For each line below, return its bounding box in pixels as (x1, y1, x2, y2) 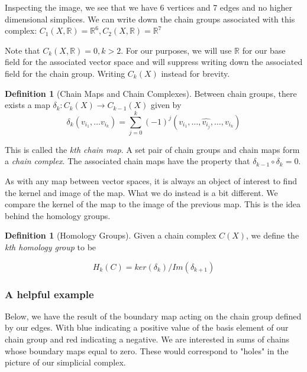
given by (151, 99, 182, 111)
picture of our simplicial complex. (5, 356, 126, 368)
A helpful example (5, 286, 94, 301)
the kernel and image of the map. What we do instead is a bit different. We (5, 186, 278, 198)
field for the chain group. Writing (5, 67, 125, 79)
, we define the (246, 229, 299, 242)
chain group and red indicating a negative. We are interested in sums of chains (5, 333, 290, 345)
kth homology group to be (5, 241, 96, 253)
